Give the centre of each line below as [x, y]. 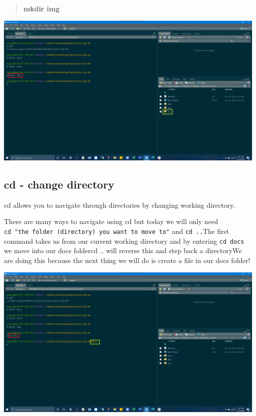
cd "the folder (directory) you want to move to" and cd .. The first [117, 231]
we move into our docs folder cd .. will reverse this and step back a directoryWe [123, 250]
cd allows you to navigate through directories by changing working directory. [120, 205]
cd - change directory [59, 184]
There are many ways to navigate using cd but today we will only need [111, 221]
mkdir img [42, 8]
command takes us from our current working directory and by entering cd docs [124, 241]
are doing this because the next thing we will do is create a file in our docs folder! [127, 260]
